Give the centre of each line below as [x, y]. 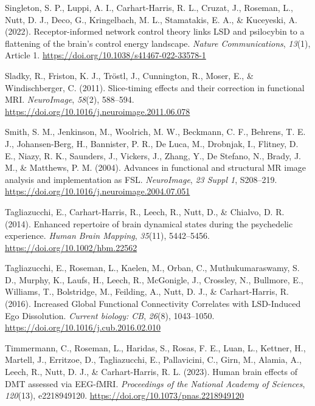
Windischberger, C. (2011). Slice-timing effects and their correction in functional [155, 87]
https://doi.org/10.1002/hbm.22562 [71, 247]
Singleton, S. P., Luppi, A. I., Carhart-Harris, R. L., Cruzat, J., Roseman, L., [149, 7]
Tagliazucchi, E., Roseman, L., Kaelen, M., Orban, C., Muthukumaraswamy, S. [152, 268]
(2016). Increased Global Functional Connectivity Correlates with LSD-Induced [153, 304]
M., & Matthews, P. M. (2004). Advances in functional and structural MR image [156, 167]
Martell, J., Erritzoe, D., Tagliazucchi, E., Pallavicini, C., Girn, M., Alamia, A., [153, 360]
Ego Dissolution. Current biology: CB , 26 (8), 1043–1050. [110, 315]
